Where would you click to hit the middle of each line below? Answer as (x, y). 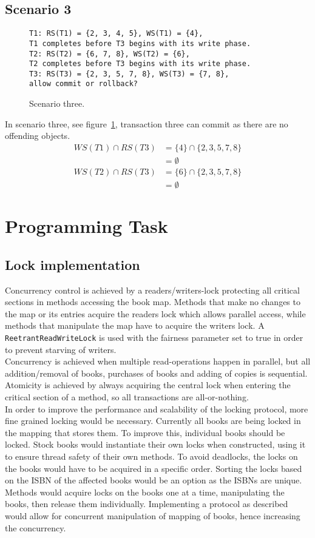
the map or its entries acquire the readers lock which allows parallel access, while (155, 313)
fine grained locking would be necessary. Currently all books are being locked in (153, 421)
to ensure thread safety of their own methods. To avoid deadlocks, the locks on (151, 456)
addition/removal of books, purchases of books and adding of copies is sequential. (156, 373)
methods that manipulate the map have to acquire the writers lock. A (135, 325)
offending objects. (38, 136)
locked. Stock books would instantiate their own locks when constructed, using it (155, 444)
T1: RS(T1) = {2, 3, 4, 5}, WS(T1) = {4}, (116, 34)
